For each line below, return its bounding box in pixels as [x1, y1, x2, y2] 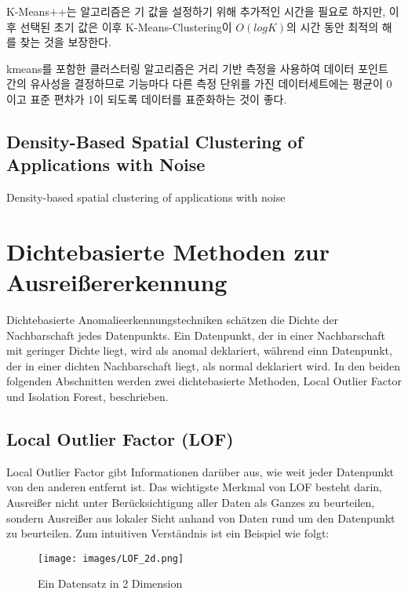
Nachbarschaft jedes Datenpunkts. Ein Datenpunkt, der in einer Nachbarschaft [6, 326, 385, 343]
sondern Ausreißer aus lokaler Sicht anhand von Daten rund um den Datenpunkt [6, 509, 395, 526]
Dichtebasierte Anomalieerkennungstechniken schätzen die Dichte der [6, 312, 339, 328]
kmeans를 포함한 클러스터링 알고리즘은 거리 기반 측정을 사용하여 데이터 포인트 [6, 60, 388, 76]
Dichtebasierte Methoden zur [6, 235, 330, 267]
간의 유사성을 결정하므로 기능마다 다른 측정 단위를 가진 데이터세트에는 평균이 [6, 75, 383, 92]
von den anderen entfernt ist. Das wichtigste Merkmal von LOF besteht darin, [6, 479, 382, 495]
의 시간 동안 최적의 [286, 18, 379, 35]
